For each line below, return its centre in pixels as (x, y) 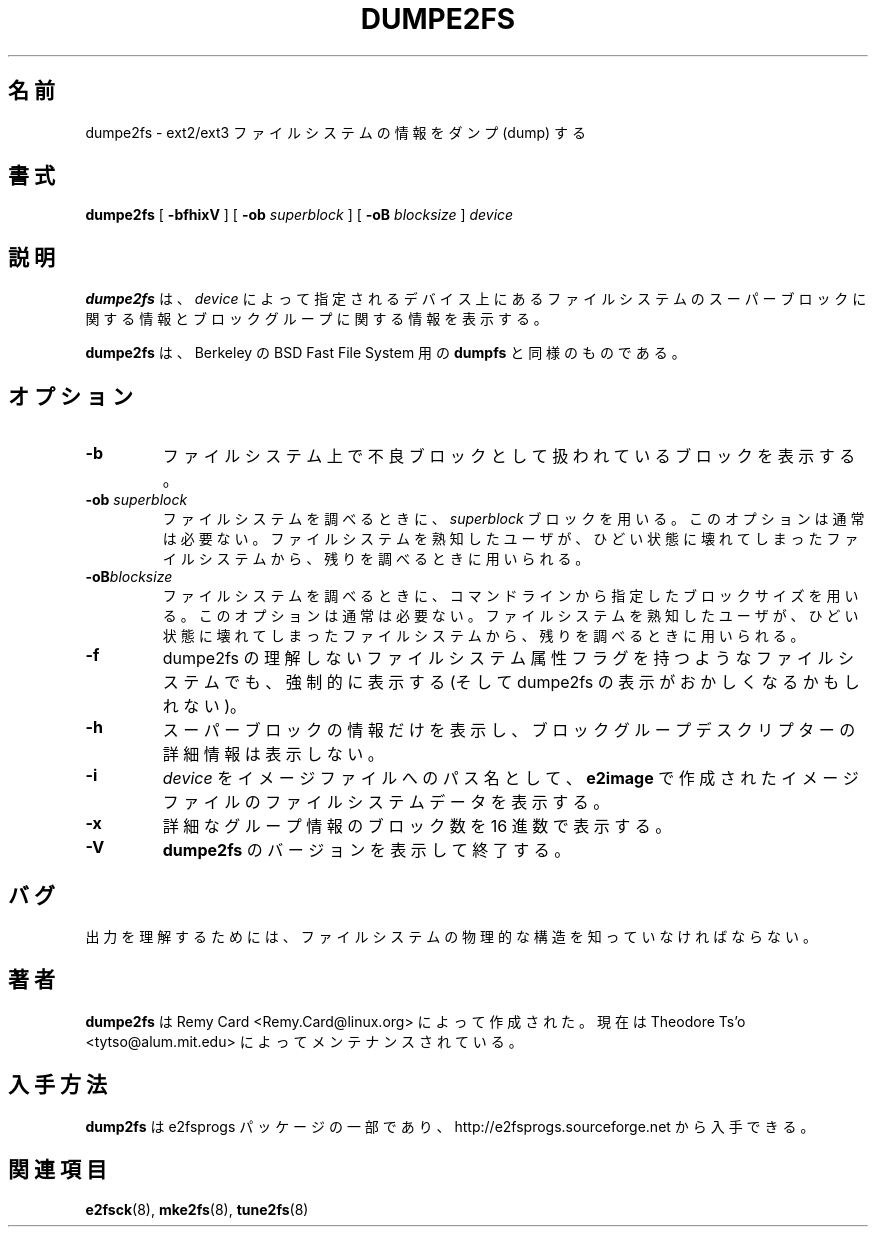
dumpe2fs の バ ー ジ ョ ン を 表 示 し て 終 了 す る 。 (366, 850)
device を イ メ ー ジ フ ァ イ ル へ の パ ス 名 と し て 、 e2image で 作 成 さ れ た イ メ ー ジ (510, 778)
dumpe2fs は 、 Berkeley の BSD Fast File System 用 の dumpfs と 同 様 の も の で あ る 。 (385, 353)
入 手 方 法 (57, 1085)
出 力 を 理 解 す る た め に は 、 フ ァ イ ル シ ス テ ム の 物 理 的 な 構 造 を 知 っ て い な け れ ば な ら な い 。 (451, 936)
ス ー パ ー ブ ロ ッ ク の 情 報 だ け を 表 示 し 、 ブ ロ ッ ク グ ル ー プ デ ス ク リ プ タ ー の (509, 730)
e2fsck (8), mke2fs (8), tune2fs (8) (197, 1209)
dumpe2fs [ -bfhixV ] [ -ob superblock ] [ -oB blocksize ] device (299, 215)
